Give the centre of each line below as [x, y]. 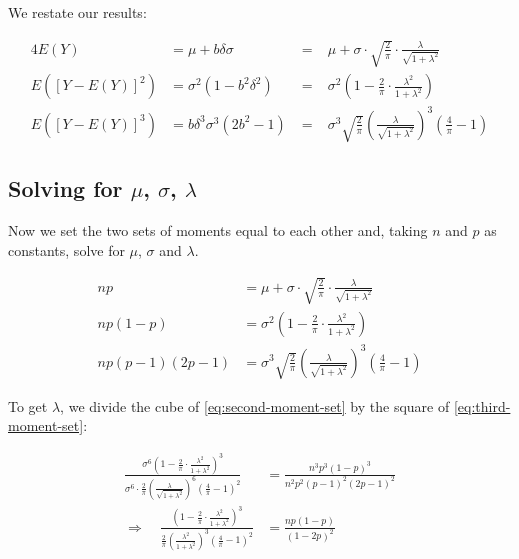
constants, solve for [66, 249]
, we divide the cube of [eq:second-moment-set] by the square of [255, 405]
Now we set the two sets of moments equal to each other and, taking [218, 230]
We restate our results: [77, 12]
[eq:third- [482, 405]
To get [28, 405]
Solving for [65, 188]
